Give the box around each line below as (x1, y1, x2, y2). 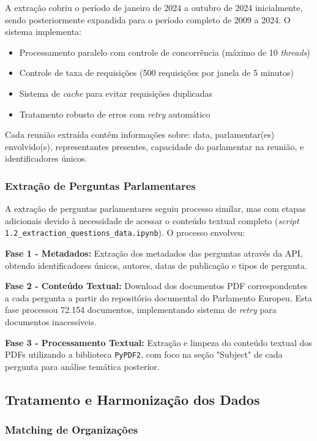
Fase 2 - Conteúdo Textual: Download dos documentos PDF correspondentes (5, 279, 308, 292)
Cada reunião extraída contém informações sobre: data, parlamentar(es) (5, 128, 275, 141)
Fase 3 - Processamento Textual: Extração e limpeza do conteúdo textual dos (5, 336, 312, 349)
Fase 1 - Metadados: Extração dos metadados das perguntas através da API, (5, 247, 303, 259)
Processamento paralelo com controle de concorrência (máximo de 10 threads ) (19, 45, 310, 58)
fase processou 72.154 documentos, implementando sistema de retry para (5, 303, 277, 316)
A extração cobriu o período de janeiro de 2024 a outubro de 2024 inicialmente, (5, 1, 303, 13)
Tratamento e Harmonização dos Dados (5, 390, 260, 409)
